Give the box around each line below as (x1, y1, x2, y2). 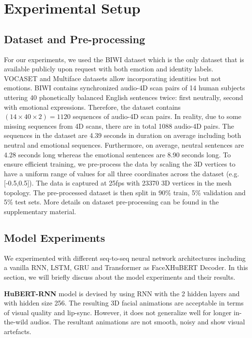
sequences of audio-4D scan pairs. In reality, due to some (72, 111, 242, 121)
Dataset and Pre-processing (4, 31, 145, 46)
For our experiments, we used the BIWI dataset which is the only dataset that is (4, 54, 244, 64)
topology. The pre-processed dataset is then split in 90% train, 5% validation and (4, 187, 246, 197)
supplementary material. (4, 206, 76, 217)
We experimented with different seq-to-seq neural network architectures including (4, 253, 246, 263)
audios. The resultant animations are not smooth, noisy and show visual (30, 317, 245, 327)
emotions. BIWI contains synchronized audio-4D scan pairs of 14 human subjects (4, 83, 245, 93)
